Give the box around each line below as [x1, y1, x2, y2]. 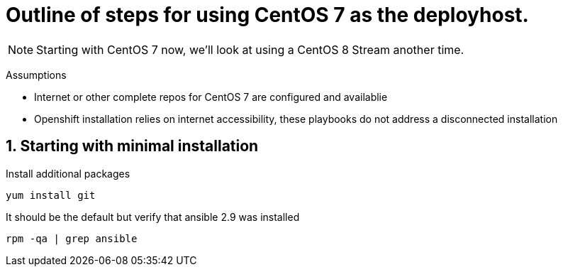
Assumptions [6, 68, 67, 81]
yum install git [6, 189, 96, 201]
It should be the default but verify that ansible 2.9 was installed [6, 210, 300, 223]
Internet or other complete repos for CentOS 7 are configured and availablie [34, 90, 388, 103]
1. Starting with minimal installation [6, 137, 259, 156]
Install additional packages [6, 167, 130, 180]
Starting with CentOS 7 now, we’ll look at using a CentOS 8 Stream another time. [36, 42, 464, 57]
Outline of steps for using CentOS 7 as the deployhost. [6, 3, 529, 27]
